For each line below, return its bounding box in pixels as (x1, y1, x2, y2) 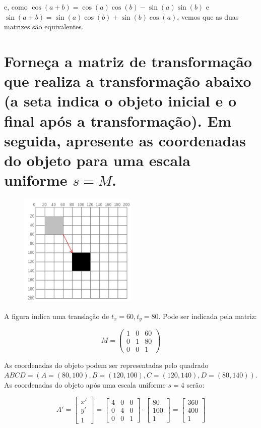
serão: (186, 379, 205, 390)
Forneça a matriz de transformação (4, 50, 252, 71)
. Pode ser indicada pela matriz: (158, 311, 257, 322)
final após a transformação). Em (4, 110, 232, 131)
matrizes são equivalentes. (4, 21, 84, 32)
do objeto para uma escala (4, 149, 190, 170)
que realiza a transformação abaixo (4, 71, 251, 91)
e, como (4, 2, 28, 12)
